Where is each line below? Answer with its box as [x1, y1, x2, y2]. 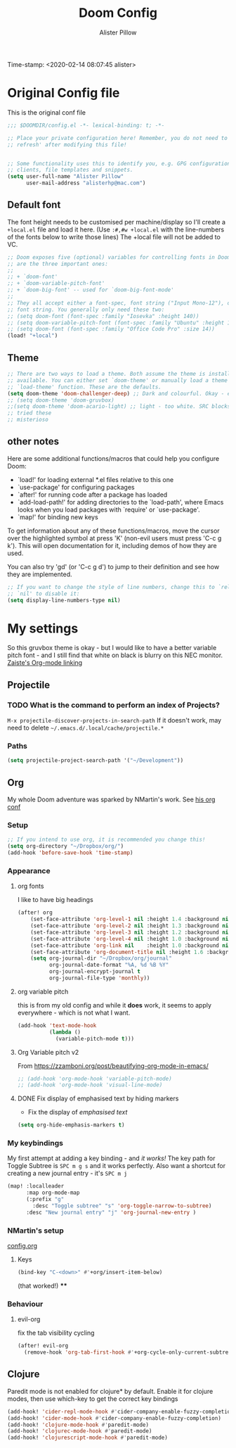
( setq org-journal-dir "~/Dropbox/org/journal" [30, 955, 172, 962]
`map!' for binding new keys [17, 512, 98, 521]
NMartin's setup [7, 1226, 65, 1236]
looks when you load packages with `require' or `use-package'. [17, 505, 200, 514]
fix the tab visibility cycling [17, 1328, 95, 1338]
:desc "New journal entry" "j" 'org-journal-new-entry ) [25, 1209, 197, 1216]
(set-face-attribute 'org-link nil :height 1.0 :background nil [30, 941, 232, 949]
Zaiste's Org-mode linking [7, 659, 83, 667]
